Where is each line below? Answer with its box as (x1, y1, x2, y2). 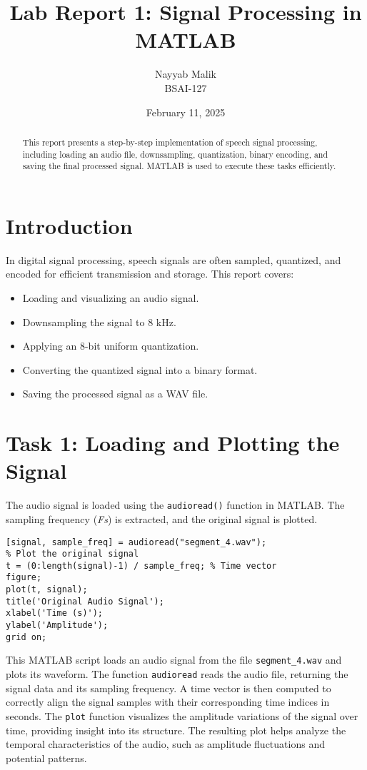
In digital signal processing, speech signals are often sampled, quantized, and (6, 252, 341, 267)
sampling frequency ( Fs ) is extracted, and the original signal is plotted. (6, 511, 318, 526)
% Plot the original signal (6, 549, 139, 559)
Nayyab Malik (155, 66, 216, 81)
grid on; (6, 632, 47, 642)
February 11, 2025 (146, 104, 226, 119)
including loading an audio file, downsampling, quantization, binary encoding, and (22, 148, 328, 160)
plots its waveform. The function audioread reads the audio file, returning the (6, 667, 348, 682)
